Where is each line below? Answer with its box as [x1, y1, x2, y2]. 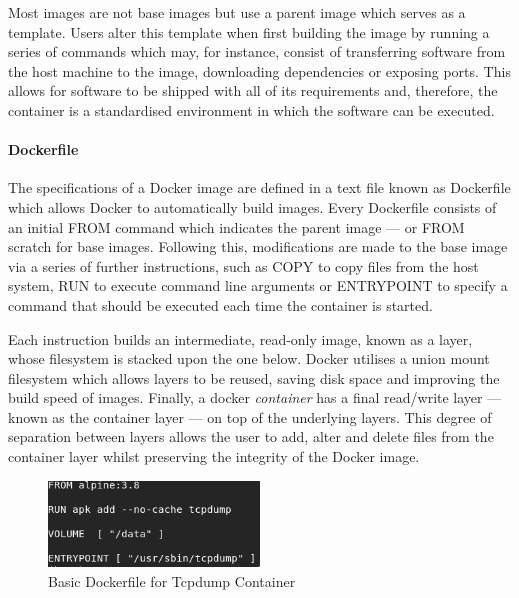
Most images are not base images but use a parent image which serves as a [8, 2, 466, 22]
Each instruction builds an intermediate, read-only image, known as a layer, [8, 328, 473, 349]
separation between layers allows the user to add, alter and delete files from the [8, 426, 494, 447]
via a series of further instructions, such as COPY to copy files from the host [8, 255, 479, 276]
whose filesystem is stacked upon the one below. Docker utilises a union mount [8, 348, 490, 369]
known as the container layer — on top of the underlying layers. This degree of [8, 406, 492, 427]
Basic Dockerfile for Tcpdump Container [48, 570, 296, 591]
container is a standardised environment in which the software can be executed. [8, 99, 495, 120]
